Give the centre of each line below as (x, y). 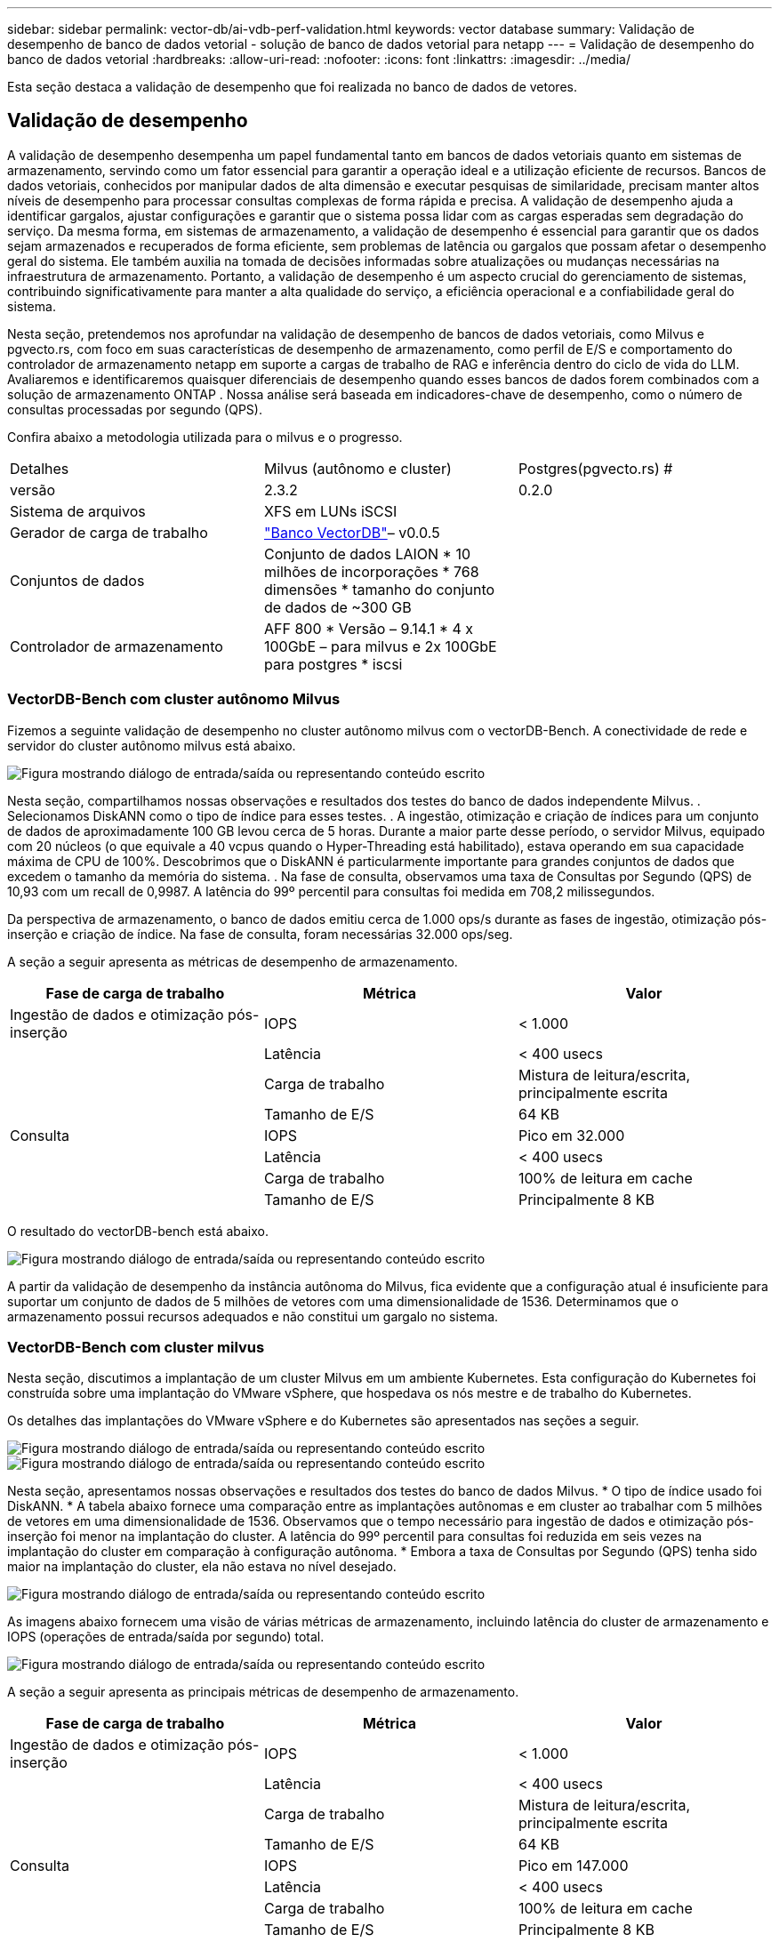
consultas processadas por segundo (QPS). (135, 409)
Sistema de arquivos (78, 511)
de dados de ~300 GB (337, 607)
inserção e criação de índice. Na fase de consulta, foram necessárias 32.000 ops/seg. (260, 934)
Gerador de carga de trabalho (109, 532)
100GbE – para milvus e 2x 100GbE (380, 646)
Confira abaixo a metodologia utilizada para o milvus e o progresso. (205, 437)
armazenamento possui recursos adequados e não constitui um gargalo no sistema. (253, 1316)
